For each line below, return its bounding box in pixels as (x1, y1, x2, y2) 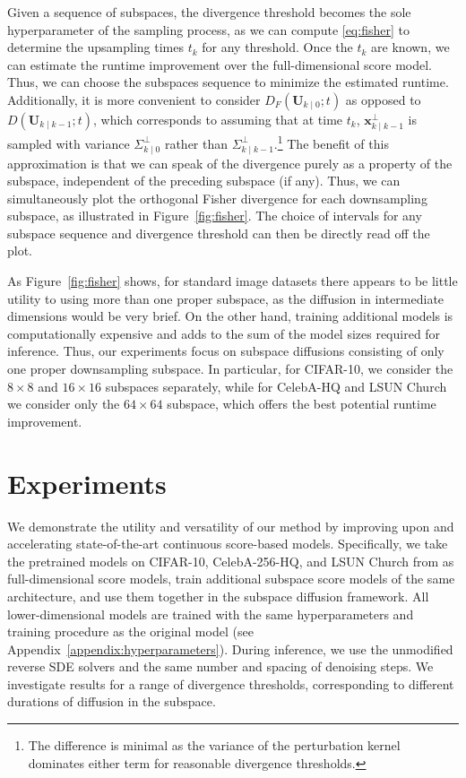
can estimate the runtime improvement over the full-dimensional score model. (7, 55, 433, 73)
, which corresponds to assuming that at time (92, 109, 343, 128)
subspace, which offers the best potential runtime (167, 394, 436, 413)
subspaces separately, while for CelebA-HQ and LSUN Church (105, 376, 447, 395)
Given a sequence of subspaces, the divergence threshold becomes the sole (7, 3, 411, 21)
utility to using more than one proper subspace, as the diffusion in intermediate (7, 289, 444, 307)
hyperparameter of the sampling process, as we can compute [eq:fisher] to (7, 20, 410, 39)
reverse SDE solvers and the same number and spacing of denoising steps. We (7, 657, 434, 676)
